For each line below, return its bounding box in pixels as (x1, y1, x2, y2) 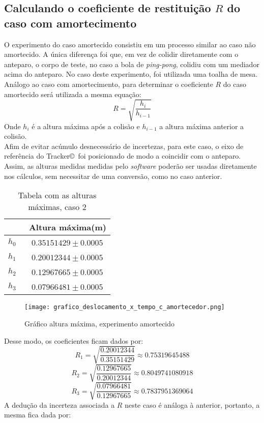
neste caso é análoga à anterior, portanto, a (125, 399, 260, 410)
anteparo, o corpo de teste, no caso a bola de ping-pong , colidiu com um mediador (4, 58, 259, 69)
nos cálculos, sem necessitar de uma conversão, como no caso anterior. (4, 170, 222, 181)
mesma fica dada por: (4, 409, 71, 420)
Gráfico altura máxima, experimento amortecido (24, 318, 175, 328)
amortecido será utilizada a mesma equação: (4, 88, 141, 99)
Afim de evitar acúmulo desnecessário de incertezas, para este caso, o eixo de (4, 140, 244, 151)
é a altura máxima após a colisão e (32, 120, 140, 131)
